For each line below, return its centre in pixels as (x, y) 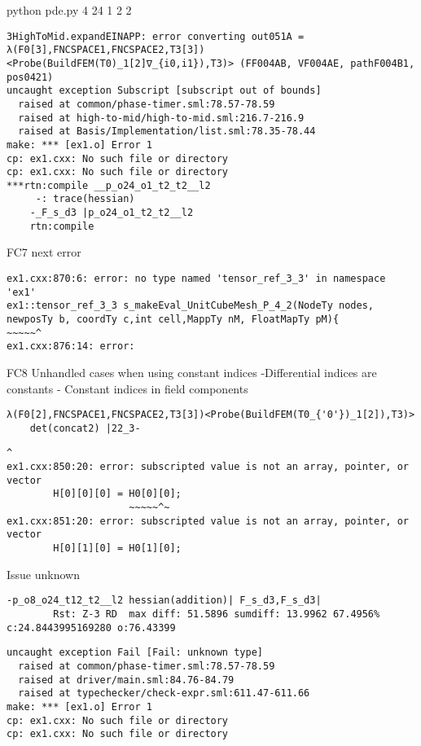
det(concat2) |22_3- (85, 428)
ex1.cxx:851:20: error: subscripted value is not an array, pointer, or (208, 521)
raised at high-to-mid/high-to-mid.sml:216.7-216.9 (161, 118)
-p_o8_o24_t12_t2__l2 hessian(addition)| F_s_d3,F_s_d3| (164, 601)
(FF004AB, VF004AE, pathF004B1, (327, 63)
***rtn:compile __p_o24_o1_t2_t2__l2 (109, 185)
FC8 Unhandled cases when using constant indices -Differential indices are (192, 372)
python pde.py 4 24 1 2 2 (69, 10)
